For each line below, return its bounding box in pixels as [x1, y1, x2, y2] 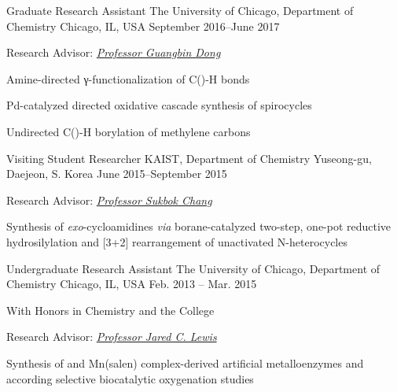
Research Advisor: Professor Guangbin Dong [6, 44, 221, 61]
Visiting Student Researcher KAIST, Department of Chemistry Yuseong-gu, [6, 150, 372, 166]
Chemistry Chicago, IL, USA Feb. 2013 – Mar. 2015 [6, 276, 257, 292]
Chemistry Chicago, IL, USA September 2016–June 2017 [6, 17, 280, 34]
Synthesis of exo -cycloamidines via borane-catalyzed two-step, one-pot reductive [6, 218, 391, 235]
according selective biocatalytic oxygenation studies [6, 370, 254, 386]
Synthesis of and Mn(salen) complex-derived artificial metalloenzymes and [6, 354, 364, 371]
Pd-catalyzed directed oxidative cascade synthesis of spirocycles [6, 97, 312, 113]
